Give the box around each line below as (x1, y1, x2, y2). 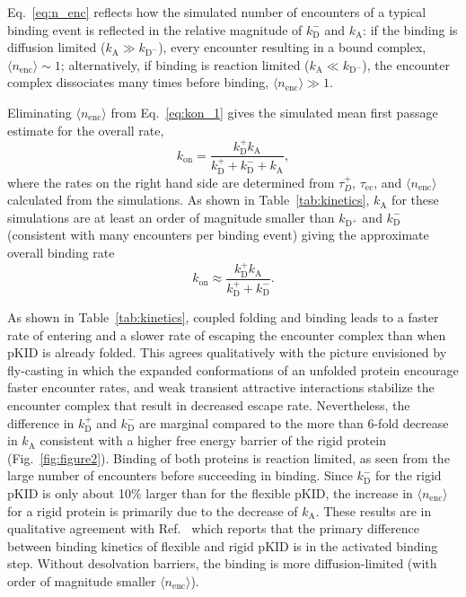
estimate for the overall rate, (7, 120, 164, 139)
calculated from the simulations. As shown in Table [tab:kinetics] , (7, 190, 370, 209)
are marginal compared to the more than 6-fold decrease (138, 413, 449, 432)
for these (391, 190, 439, 209)
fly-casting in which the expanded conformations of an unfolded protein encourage (7, 360, 459, 379)
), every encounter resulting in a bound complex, (158, 38, 426, 57)
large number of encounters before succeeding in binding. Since (7, 466, 353, 485)
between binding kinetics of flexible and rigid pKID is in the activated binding (7, 536, 438, 555)
